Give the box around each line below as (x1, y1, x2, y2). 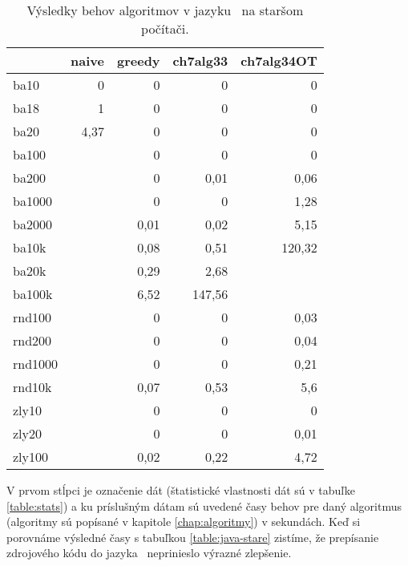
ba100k (13, 285, 53, 303)
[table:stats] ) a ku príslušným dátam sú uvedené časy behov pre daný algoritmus (6, 497, 402, 514)
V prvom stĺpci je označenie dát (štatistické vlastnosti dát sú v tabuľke (6, 482, 355, 498)
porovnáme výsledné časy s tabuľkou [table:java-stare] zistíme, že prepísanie (6, 528, 379, 545)
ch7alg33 (172, 51, 228, 70)
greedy (116, 51, 160, 70)
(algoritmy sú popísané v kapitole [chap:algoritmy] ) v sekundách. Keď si (6, 513, 361, 530)
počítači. (141, 19, 189, 38)
